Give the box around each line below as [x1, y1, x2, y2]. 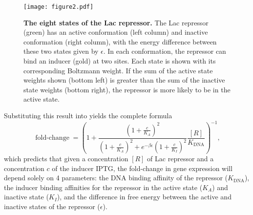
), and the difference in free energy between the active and [57, 192, 232, 202]
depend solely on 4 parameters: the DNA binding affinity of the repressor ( [4, 172, 228, 183]
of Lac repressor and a [147, 153, 214, 164]
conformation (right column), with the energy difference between [23, 36, 217, 46]
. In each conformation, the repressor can [103, 46, 226, 56]
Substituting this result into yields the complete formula [4, 110, 172, 120]
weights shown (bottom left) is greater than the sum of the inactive [23, 75, 225, 85]
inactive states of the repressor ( [4, 201, 100, 211]
